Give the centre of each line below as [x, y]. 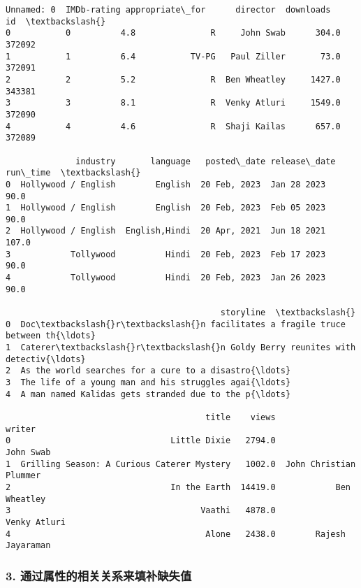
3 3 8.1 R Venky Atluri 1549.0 [173, 103]
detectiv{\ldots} [46, 359]
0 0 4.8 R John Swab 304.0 [173, 33]
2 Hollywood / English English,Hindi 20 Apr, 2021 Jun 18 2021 [166, 231]
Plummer [23, 476]
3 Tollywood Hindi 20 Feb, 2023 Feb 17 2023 [166, 254]
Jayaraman [28, 546]
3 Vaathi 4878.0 [141, 511]
